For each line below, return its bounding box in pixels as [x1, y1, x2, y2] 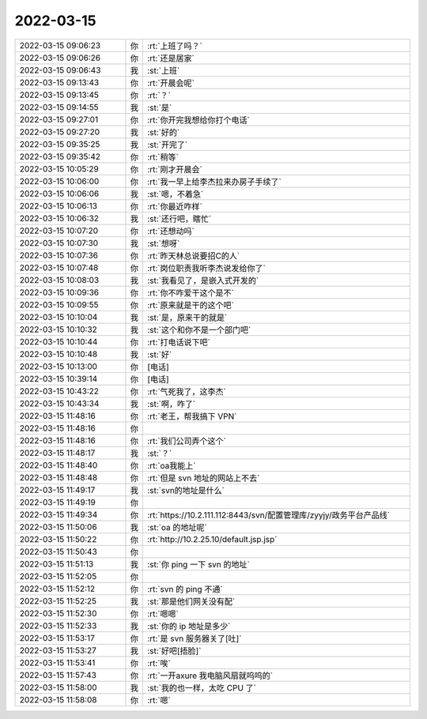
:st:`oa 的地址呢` [147, 521, 207, 533]
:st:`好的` [147, 126, 180, 137]
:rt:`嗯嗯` [147, 608, 179, 619]
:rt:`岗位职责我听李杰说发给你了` [147, 262, 266, 273]
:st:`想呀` [147, 238, 180, 249]
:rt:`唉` [147, 657, 172, 668]
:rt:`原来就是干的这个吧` [147, 299, 235, 311]
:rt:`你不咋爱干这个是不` [147, 287, 235, 298]
